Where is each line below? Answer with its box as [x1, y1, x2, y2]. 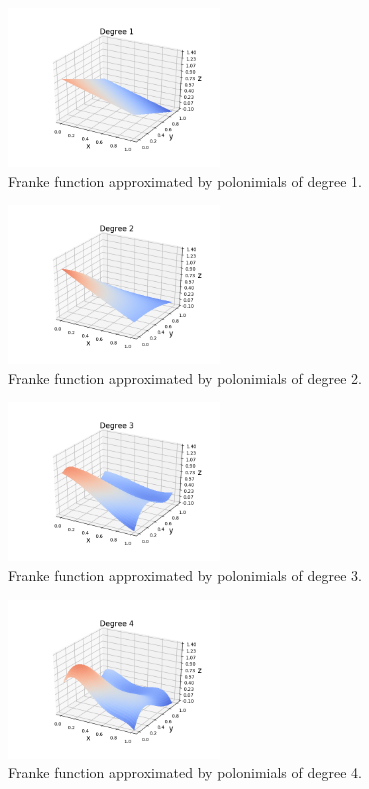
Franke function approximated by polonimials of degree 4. [8, 762, 362, 783]
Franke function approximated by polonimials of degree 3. [8, 564, 362, 585]
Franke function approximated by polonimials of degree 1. [8, 170, 362, 191]
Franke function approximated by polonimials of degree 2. [8, 367, 362, 388]
